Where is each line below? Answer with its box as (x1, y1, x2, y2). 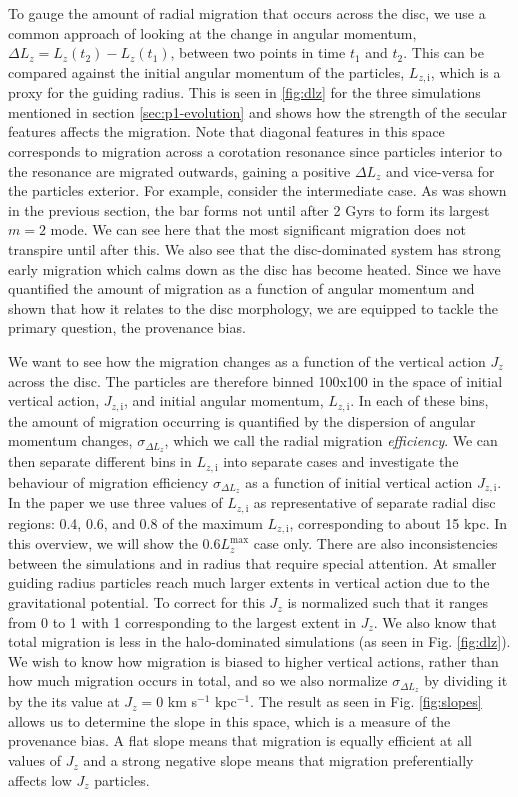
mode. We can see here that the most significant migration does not (50, 219, 466, 240)
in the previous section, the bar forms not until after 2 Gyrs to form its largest (8, 199, 490, 220)
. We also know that (373, 611, 497, 632)
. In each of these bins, (350, 390, 489, 411)
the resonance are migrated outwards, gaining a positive (8, 160, 351, 181)
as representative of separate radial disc (253, 492, 496, 513)
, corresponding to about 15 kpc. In (289, 512, 508, 533)
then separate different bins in (8, 451, 192, 472)
